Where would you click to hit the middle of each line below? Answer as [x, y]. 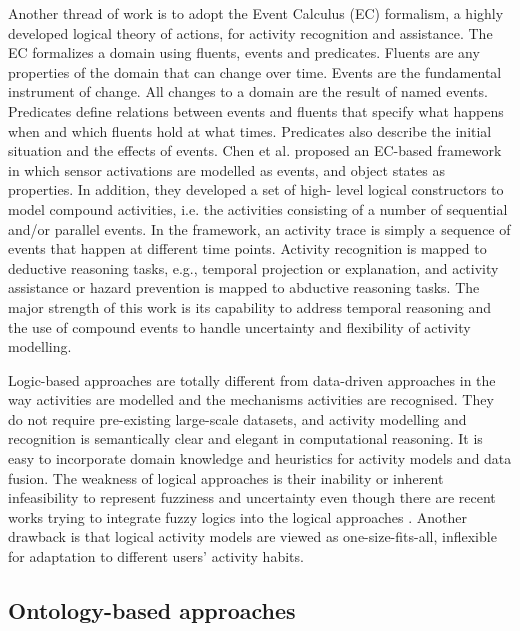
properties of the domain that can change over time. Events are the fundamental [255, 71]
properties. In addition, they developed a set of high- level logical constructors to [256, 189]
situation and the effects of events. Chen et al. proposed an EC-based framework [255, 150]
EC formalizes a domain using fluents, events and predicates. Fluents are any [244, 52]
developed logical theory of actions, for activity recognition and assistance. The [250, 32]
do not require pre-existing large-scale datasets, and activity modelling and [237, 418]
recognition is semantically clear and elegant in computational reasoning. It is [245, 438]
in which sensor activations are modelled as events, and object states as [226, 169]
